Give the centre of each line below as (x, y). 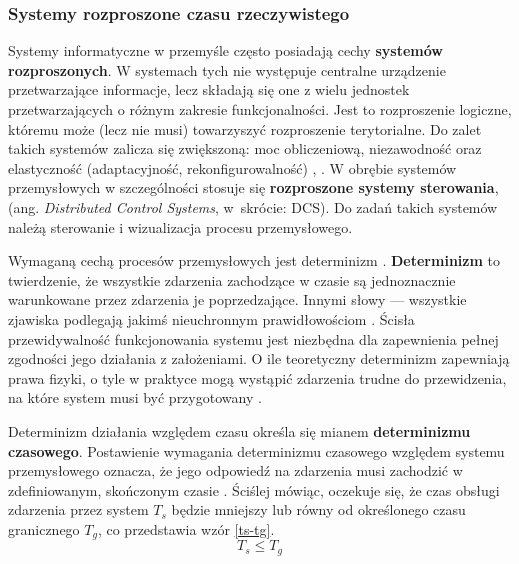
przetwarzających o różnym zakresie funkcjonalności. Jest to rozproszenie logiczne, (260, 109)
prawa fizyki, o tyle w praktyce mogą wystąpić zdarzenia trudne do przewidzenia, (257, 377)
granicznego (44, 528)
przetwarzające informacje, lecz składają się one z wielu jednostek (209, 89)
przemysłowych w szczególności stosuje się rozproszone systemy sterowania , (253, 187)
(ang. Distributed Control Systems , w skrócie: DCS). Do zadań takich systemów (253, 206)
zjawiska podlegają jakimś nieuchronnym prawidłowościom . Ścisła (211, 318)
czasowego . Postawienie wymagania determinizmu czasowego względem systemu (256, 450)
